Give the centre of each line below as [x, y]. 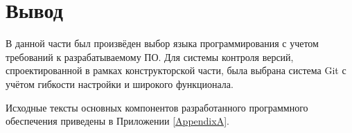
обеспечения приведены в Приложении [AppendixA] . [117, 121]
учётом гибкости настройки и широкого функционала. [120, 83]
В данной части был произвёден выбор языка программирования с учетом [162, 43]
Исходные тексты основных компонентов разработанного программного [157, 107]
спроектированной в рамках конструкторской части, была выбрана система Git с [176, 70]
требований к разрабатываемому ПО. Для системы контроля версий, [150, 56]
